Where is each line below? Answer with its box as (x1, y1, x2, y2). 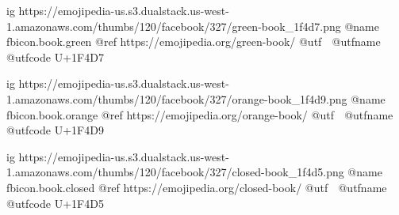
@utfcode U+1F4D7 (6, 48, 104, 65)
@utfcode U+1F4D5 (6, 194, 104, 211)
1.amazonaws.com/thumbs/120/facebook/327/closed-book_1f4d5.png (6, 164, 344, 180)
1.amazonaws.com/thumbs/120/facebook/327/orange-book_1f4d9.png (6, 90, 347, 107)
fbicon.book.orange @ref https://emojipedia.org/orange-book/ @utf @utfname (6, 106, 393, 123)
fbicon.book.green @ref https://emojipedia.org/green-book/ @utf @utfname (6, 33, 381, 50)
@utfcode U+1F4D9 (6, 122, 104, 138)
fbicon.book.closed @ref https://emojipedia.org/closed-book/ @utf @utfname (6, 179, 387, 195)
